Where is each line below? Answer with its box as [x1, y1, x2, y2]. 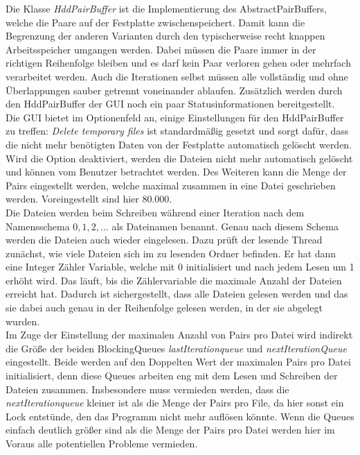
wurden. [6, 314, 40, 328]
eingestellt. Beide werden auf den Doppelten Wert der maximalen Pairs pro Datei [6, 354, 351, 369]
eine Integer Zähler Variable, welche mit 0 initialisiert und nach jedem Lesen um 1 [6, 259, 354, 274]
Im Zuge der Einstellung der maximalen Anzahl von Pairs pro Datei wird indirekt [6, 327, 353, 342]
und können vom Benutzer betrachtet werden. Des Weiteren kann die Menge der [6, 164, 347, 179]
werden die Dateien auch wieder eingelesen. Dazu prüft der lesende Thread [6, 232, 323, 247]
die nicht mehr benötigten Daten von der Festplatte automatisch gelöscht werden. [6, 137, 352, 151]
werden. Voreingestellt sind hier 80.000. [6, 191, 172, 206]
